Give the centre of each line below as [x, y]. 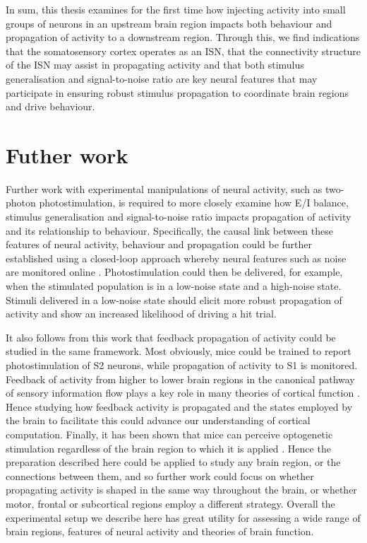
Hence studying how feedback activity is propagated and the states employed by [179, 406]
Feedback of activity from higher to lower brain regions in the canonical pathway [180, 379]
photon [21, 203]
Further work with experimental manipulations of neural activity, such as [164, 188]
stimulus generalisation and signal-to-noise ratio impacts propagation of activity [179, 217]
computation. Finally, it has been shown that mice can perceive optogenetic [169, 434]
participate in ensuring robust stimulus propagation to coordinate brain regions [178, 92]
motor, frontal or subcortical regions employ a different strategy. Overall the [170, 503]
